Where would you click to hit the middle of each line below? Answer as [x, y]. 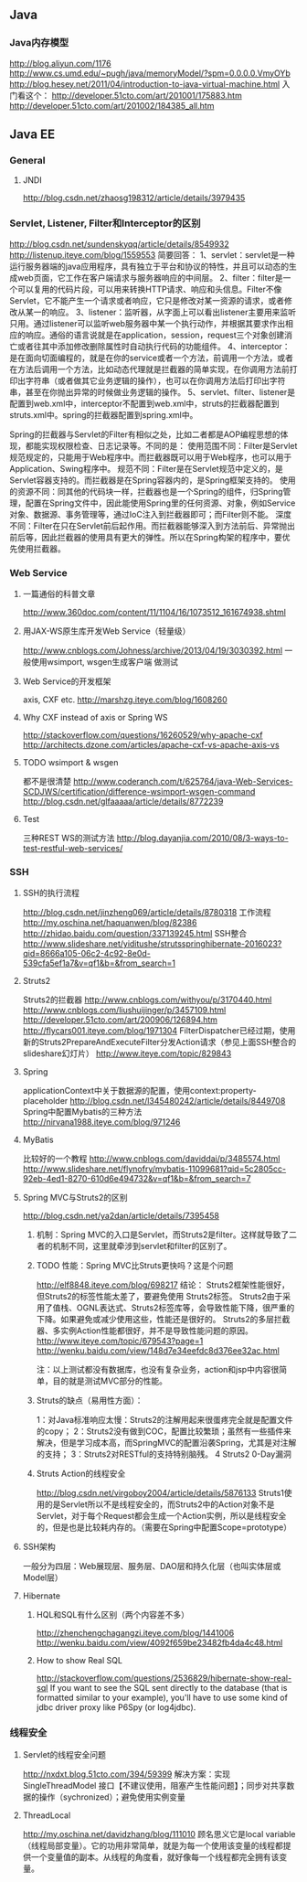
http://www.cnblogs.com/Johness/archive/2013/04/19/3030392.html [153, 650]
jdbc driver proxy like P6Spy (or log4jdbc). [116, 1707]
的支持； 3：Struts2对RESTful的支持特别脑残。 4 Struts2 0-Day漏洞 [164, 1454]
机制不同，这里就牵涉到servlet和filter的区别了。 [142, 1246]
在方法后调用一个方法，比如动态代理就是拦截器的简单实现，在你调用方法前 [149, 369]
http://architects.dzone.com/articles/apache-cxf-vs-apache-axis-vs [151, 744]
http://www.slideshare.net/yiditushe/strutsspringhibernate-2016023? [152, 944]
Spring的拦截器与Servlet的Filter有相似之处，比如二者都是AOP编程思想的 [145, 434]
